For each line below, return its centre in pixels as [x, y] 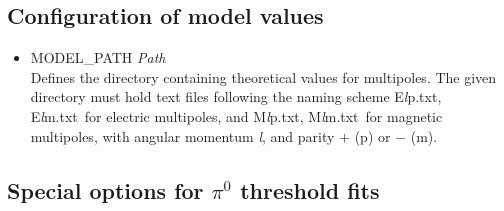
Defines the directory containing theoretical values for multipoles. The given [263, 76]
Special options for [105, 189]
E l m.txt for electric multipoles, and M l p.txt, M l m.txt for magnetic [236, 115]
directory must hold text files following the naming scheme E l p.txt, [236, 96]
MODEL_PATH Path [98, 57]
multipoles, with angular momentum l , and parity [182, 135]
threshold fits [310, 189]
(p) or [372, 135]
